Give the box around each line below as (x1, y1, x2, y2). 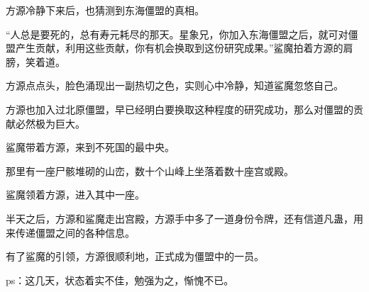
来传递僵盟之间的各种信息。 (6, 225, 135, 240)
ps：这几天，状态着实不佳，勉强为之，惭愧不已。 (6, 272, 234, 287)
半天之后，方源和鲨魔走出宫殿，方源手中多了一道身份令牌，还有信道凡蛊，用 (6, 210, 363, 225)
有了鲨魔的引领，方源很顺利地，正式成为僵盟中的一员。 (6, 249, 264, 264)
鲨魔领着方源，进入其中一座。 (6, 187, 145, 202)
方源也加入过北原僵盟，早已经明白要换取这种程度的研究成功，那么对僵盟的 (6, 101, 353, 116)
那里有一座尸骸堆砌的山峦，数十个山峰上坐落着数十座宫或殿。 (6, 163, 294, 178)
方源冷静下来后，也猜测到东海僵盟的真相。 (6, 3, 204, 17)
